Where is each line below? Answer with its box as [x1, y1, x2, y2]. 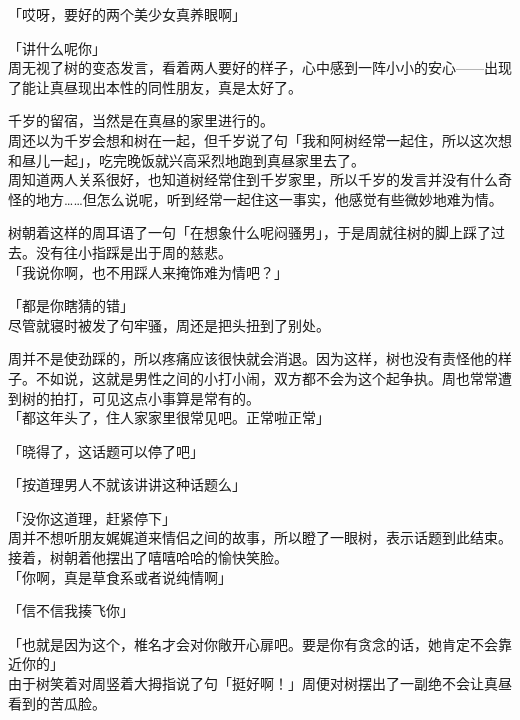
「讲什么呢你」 [8, 37, 106, 58]
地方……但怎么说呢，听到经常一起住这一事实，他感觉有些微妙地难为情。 [35, 188, 503, 209]
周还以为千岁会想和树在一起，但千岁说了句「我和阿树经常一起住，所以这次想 [8, 129, 512, 150]
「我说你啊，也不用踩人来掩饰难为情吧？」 [8, 261, 288, 282]
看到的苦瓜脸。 [8, 692, 106, 713]
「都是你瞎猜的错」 [8, 295, 134, 316]
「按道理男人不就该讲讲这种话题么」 [8, 474, 246, 495]
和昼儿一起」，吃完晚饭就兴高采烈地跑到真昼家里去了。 [8, 149, 365, 170]
